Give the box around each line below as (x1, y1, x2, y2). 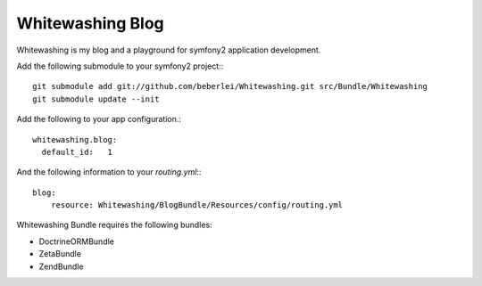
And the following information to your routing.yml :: (16, 167, 202, 177)
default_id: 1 (41, 147, 113, 157)
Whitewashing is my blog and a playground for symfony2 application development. (16, 45, 321, 55)
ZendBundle (38, 261, 84, 272)
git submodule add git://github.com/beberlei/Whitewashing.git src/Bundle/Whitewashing (32, 81, 428, 92)
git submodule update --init (32, 94, 160, 104)
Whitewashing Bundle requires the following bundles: (16, 219, 213, 231)
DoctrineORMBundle (38, 236, 115, 247)
